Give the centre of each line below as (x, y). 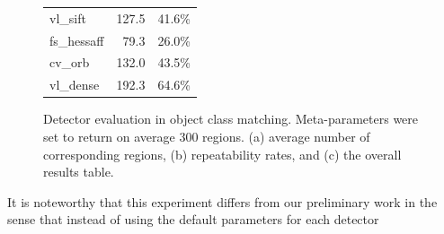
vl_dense (75, 85)
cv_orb (70, 62)
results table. (79, 172)
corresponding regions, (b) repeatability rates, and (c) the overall (222, 154)
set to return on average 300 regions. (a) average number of (207, 136)
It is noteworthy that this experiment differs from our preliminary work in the (222, 201)
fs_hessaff (77, 40)
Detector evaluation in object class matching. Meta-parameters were (231, 119)
